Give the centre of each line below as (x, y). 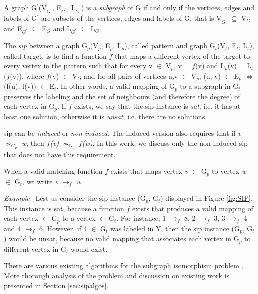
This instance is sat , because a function (64, 208)
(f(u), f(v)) (20, 86)
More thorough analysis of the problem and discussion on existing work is (117, 275)
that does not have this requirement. (60, 154)
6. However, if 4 (63, 228)
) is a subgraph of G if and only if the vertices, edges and (168, 7)
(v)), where (27, 76)
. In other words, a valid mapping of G (116, 86)
